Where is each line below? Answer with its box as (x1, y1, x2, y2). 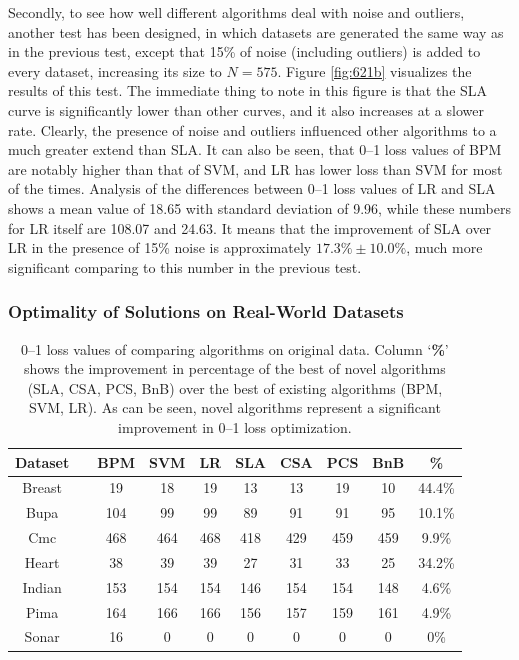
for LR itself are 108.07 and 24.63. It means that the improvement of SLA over (8, 217, 492, 238)
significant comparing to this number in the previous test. (8, 256, 362, 277)
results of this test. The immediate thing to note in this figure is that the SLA (8, 80, 488, 101)
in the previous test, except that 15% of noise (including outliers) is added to (8, 41, 481, 62)
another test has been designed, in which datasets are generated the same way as (8, 21, 504, 42)
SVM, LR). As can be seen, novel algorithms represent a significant (28, 397, 441, 418)
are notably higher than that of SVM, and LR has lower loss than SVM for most (8, 158, 503, 179)
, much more (406, 237, 483, 258)
